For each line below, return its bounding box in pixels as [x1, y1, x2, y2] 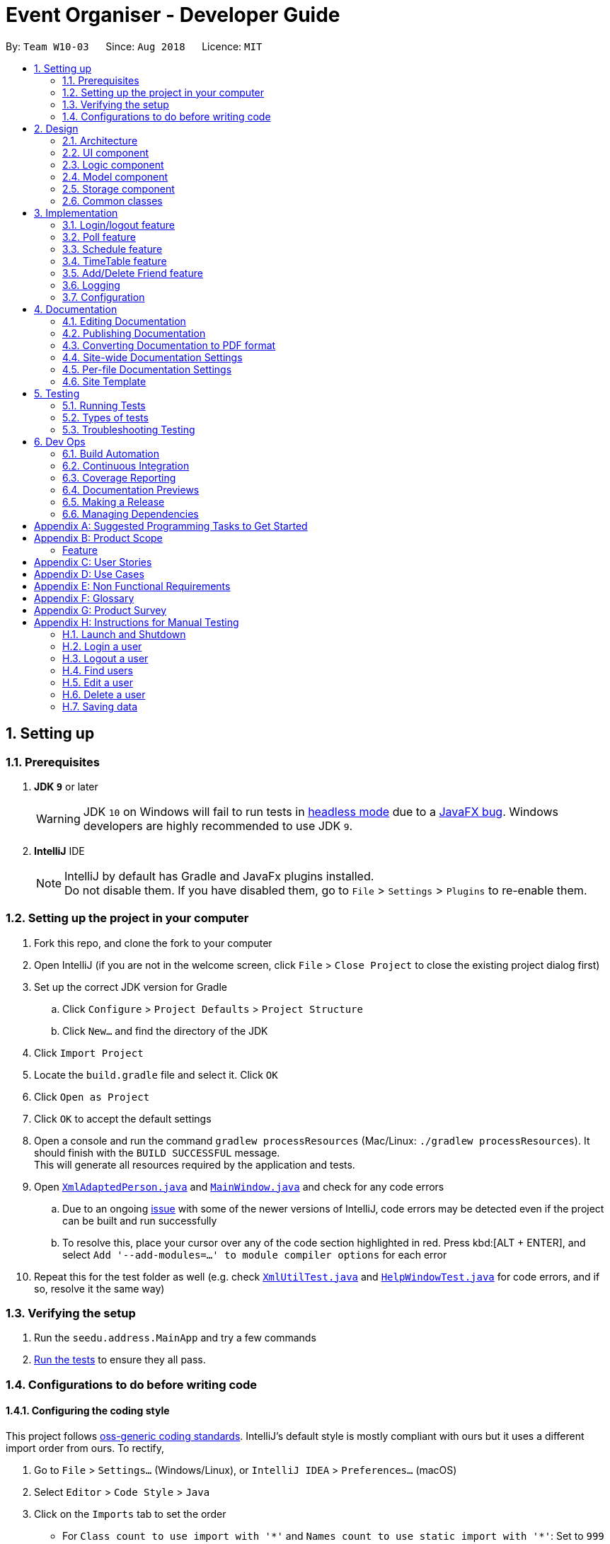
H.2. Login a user [62, 640, 142, 652]
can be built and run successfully [62, 1214, 217, 1227]
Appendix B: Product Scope [34, 531, 163, 544]
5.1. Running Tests [62, 399, 146, 411]
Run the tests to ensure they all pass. [34, 1353, 206, 1366]
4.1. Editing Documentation [62, 314, 186, 327]
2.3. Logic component [62, 158, 164, 171]
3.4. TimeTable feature [62, 254, 167, 267]
